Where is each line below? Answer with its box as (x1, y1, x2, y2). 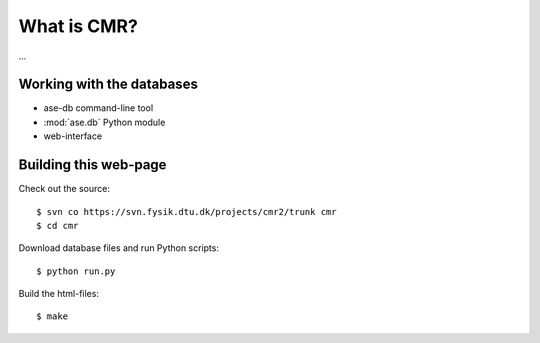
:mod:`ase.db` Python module (43, 116, 166, 128)
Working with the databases (18, 76, 199, 93)
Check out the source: (18, 183, 110, 195)
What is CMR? (18, 15, 139, 37)
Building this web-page (18, 156, 167, 174)
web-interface (43, 130, 103, 142)
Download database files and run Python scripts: (18, 242, 220, 254)
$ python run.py (36, 265, 116, 277)
